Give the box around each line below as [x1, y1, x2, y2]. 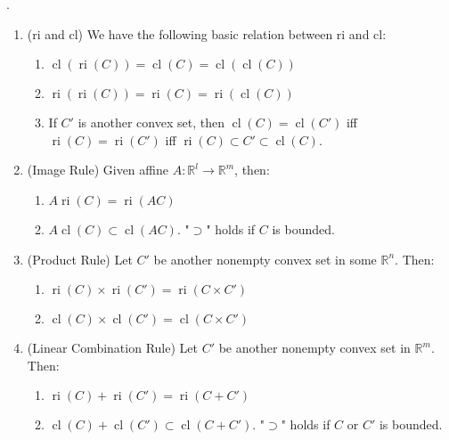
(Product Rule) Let [27, 249, 133, 268]
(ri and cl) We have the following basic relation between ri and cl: [27, 24, 387, 43]
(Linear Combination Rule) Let [27, 338, 198, 357]
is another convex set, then [78, 113, 224, 132]
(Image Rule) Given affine [27, 160, 168, 179]
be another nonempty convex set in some [153, 249, 377, 268]
